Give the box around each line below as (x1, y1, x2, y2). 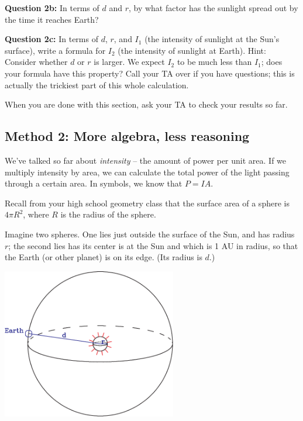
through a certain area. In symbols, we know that (5, 177, 183, 189)
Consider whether (5, 56, 68, 68)
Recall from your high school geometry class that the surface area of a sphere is (5, 196, 290, 209)
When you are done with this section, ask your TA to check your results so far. (5, 98, 288, 111)
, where (23, 208, 49, 220)
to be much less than (177, 56, 252, 68)
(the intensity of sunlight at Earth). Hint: (118, 44, 266, 56)
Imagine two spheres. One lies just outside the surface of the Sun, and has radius (5, 227, 295, 240)
